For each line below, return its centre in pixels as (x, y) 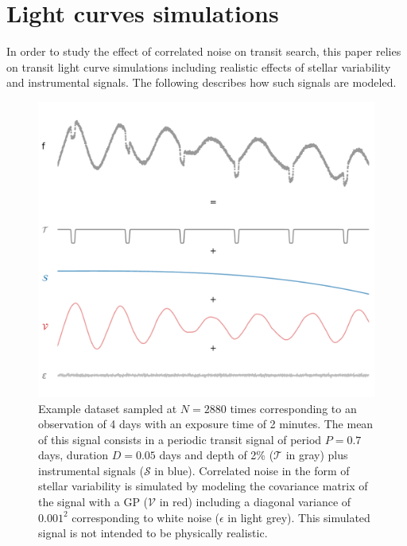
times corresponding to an (293, 408)
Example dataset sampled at (108, 408)
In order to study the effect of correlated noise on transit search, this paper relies (204, 51)
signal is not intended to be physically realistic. (153, 533)
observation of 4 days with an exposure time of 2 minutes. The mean (206, 424)
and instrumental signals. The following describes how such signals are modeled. (202, 82)
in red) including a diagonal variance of (255, 502)
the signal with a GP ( (93, 502)
